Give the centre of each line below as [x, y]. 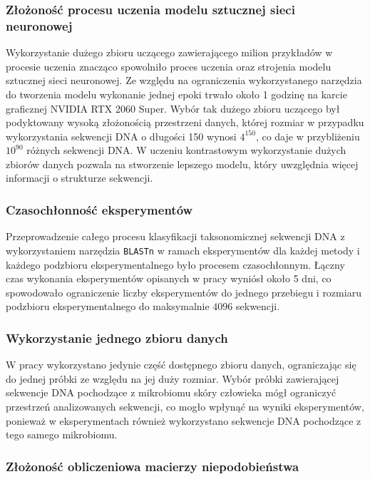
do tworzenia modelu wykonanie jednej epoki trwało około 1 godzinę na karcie [176, 94]
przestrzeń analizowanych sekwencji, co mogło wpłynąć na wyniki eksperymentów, [185, 406]
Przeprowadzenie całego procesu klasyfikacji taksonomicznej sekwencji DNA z [175, 236]
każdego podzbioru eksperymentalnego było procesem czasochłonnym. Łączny [175, 264]
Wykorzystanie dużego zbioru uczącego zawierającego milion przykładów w [169, 52]
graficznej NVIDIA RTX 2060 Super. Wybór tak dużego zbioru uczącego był [173, 108]
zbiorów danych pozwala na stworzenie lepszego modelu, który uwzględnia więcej [182, 164]
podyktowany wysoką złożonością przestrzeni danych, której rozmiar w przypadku [185, 122]
